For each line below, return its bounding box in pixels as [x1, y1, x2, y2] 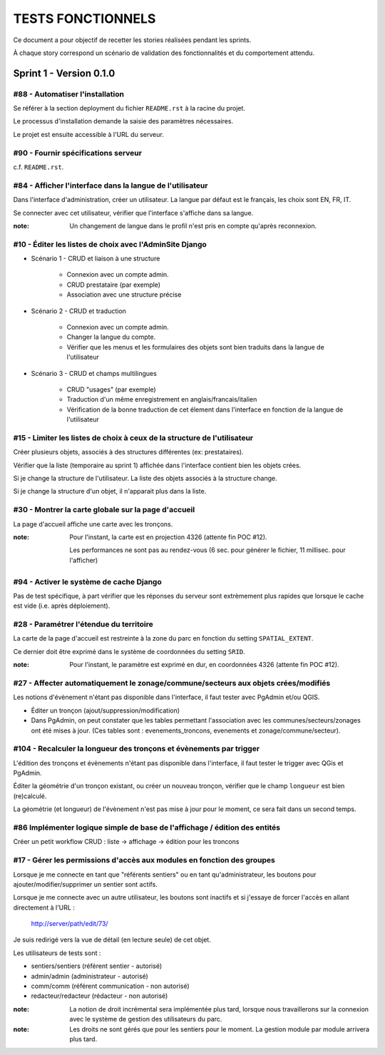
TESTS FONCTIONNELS [13, 11, 156, 26]
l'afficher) [69, 556, 98, 564]
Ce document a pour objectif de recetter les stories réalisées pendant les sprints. [13, 36, 252, 44]
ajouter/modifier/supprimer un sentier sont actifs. [13, 880, 158, 888]
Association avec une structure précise [66, 290, 182, 299]
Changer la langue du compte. [66, 332, 156, 342]
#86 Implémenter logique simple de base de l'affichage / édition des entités [13, 822, 281, 832]
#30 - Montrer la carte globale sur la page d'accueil [13, 505, 195, 515]
